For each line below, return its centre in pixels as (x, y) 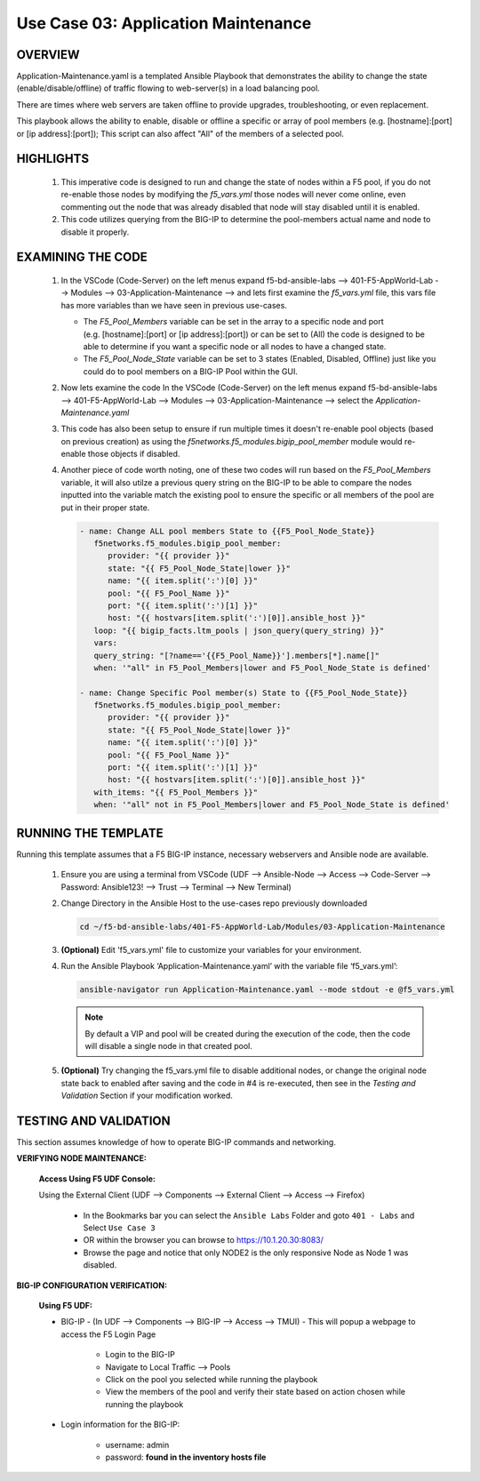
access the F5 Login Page (108, 1334)
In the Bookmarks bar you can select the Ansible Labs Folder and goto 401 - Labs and (249, 1215)
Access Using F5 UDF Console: (97, 1179)
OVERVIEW (48, 55)
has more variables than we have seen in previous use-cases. (174, 305)
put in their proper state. (105, 508)
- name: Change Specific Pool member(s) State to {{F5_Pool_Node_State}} (244, 692)
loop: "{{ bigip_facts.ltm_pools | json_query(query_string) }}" (239, 630)
